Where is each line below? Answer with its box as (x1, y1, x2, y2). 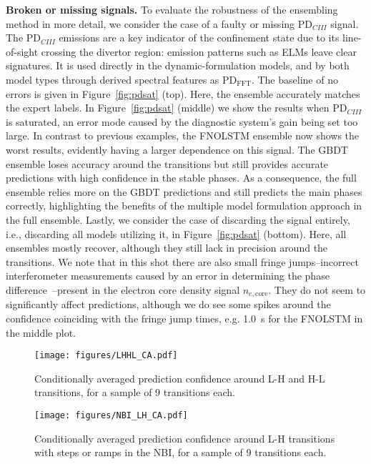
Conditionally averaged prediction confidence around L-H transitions (34, 430, 335, 445)
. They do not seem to (268, 282, 366, 297)
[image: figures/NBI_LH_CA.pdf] (34, 410, 188, 420)
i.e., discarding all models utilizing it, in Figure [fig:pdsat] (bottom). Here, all (6, 226, 347, 241)
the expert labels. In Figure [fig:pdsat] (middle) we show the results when (6, 100, 330, 115)
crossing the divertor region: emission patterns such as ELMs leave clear (41, 44, 357, 59)
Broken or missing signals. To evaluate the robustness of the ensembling (6, 2, 338, 16)
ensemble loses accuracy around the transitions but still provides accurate (6, 156, 329, 171)
